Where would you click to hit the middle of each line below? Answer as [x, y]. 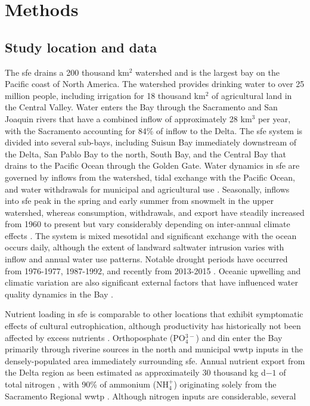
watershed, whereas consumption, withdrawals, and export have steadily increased [155, 212]
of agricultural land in [252, 95]
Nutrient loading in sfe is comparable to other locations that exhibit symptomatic [154, 314]
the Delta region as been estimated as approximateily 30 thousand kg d [135, 372]
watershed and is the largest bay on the [207, 72]
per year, [274, 118]
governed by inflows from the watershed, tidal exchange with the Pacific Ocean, [150, 177]
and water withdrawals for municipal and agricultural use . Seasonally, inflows [147, 189]
